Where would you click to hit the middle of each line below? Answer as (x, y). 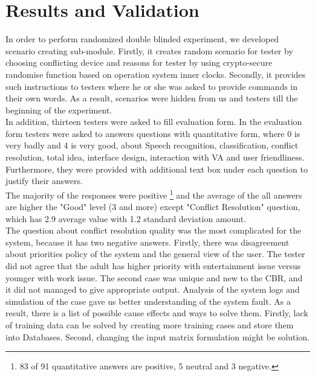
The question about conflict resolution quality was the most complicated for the (154, 230)
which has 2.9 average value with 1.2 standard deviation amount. (126, 218)
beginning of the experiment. (59, 110)
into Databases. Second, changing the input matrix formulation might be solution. (158, 336)
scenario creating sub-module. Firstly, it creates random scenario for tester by (149, 50)
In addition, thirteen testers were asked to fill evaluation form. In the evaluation (154, 122)
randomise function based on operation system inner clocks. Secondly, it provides (156, 74)
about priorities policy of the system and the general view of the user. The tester (155, 254)
